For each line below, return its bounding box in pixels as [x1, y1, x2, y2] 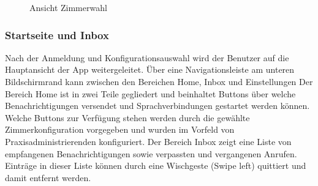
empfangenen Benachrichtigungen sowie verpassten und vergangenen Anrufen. [5, 147, 297, 160]
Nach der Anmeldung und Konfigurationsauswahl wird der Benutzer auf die [5, 51, 289, 64]
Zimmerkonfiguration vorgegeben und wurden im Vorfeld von [5, 123, 235, 136]
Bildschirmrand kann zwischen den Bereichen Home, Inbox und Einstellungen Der [5, 75, 313, 87]
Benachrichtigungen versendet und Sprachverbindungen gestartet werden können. [5, 99, 310, 112]
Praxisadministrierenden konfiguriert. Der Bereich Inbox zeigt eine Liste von [5, 135, 292, 147]
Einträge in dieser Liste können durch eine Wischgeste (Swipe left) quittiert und [5, 159, 306, 172]
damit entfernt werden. [5, 171, 91, 184]
